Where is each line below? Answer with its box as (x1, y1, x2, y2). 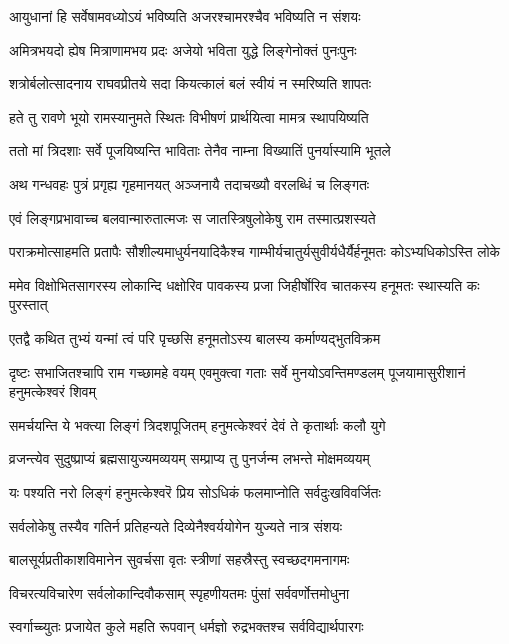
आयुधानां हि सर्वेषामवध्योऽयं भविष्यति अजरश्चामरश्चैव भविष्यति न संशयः (9, 6, 361, 26)
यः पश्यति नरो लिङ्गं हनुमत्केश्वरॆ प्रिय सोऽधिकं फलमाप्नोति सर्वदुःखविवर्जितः (9, 481, 381, 502)
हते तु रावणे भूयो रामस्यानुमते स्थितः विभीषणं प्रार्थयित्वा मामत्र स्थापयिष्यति (9, 106, 369, 127)
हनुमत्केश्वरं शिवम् (9, 381, 96, 402)
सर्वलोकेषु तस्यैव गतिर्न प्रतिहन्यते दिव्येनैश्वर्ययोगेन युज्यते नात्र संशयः (9, 515, 343, 536)
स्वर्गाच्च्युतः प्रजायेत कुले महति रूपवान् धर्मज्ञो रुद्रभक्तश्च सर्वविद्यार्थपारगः (9, 616, 364, 637)
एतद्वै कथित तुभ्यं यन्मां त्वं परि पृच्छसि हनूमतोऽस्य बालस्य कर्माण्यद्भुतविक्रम (9, 327, 381, 348)
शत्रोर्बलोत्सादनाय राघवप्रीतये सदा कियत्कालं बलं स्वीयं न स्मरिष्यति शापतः (9, 73, 372, 94)
